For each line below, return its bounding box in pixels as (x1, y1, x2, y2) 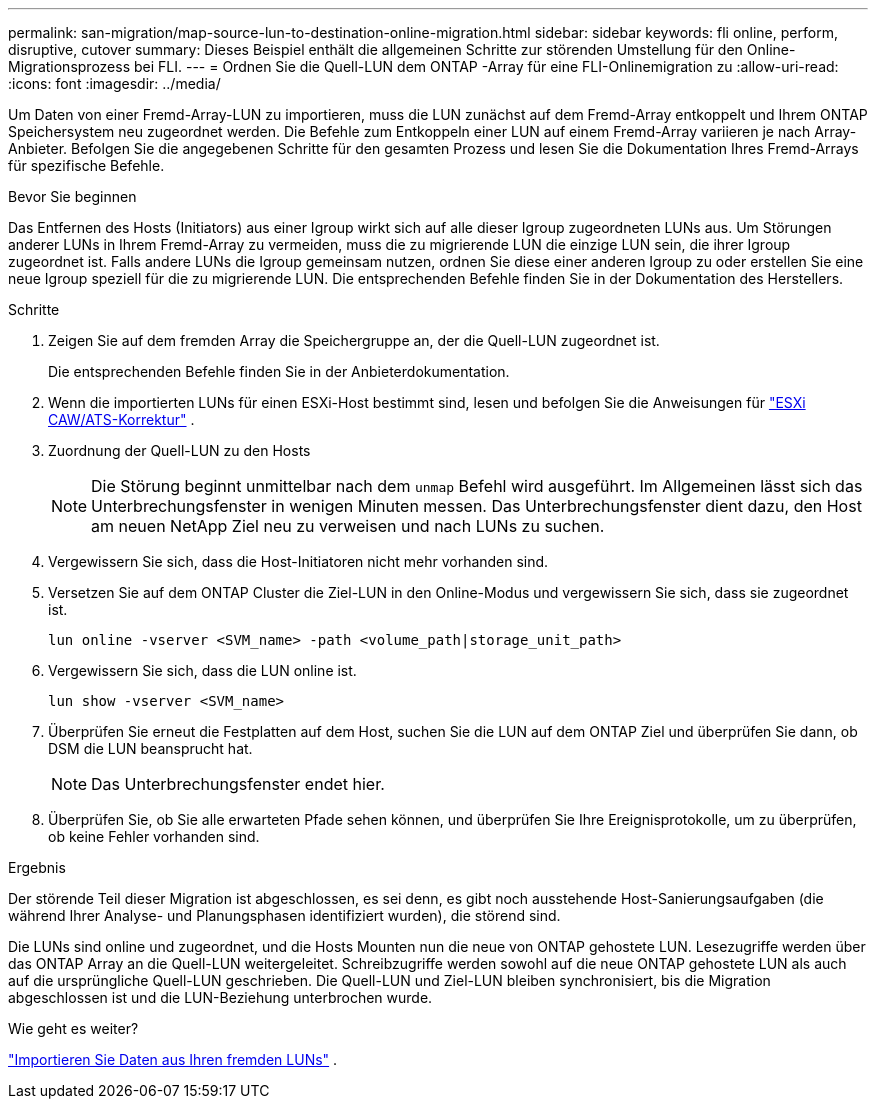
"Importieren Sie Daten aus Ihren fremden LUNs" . (8, 1051, 338, 1068)
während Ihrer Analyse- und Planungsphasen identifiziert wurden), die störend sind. (8, 907, 561, 924)
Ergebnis (8, 859, 66, 876)
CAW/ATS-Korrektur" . (48, 411, 195, 428)
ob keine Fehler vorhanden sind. (48, 828, 260, 845)
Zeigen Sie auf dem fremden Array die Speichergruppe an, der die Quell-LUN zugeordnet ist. (48, 332, 660, 349)
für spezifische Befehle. (8, 157, 165, 174)
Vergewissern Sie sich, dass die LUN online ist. (48, 662, 357, 679)
